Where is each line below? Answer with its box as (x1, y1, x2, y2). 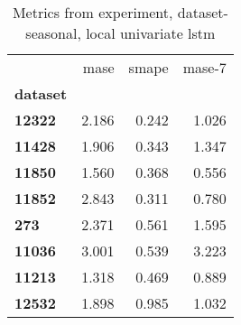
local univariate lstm (86, 23, 216, 43)
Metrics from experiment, (12, 2, 173, 23)
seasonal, (25, 23, 81, 43)
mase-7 (182, 57, 227, 78)
